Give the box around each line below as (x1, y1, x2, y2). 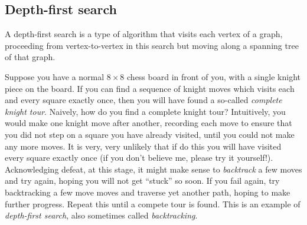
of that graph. (5, 51, 55, 63)
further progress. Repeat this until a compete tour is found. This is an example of (5, 197, 301, 210)
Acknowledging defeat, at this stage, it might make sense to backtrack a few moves (5, 163, 302, 175)
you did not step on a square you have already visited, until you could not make (5, 128, 295, 140)
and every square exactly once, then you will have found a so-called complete (5, 94, 282, 106)
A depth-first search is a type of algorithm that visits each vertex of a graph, (5, 28, 283, 40)
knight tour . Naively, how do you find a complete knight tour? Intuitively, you (5, 105, 286, 117)
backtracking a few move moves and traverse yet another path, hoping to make (5, 186, 290, 198)
